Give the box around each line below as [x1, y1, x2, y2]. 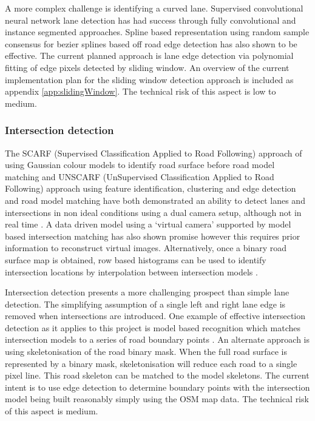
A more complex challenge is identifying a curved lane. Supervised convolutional [5, 2, 303, 14]
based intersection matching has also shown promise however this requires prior [5, 229, 300, 242]
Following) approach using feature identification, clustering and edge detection [5, 182, 296, 195]
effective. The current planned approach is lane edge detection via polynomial [5, 49, 294, 62]
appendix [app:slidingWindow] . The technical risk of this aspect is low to [5, 85, 276, 98]
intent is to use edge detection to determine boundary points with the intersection [5, 380, 310, 393]
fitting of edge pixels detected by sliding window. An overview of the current [5, 61, 290, 73]
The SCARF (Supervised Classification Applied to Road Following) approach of [5, 146, 302, 159]
